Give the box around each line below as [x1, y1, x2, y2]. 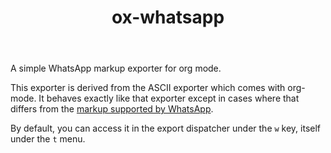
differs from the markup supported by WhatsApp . [10, 103, 214, 115]
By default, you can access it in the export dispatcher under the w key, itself [10, 122, 322, 135]
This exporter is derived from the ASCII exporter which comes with [10, 82, 286, 94]
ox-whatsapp [111, 6, 225, 29]
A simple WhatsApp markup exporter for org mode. [10, 62, 222, 75]
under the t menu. [10, 133, 86, 145]
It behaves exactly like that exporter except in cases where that [38, 92, 300, 105]
